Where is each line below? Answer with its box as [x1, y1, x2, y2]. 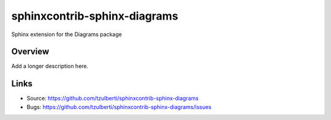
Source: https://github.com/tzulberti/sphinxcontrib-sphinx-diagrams [26, 95, 199, 102]
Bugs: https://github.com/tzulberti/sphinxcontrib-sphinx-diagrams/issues [26, 103, 211, 110]
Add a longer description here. [11, 62, 89, 70]
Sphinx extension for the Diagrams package [11, 31, 122, 38]
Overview [11, 47, 50, 57]
